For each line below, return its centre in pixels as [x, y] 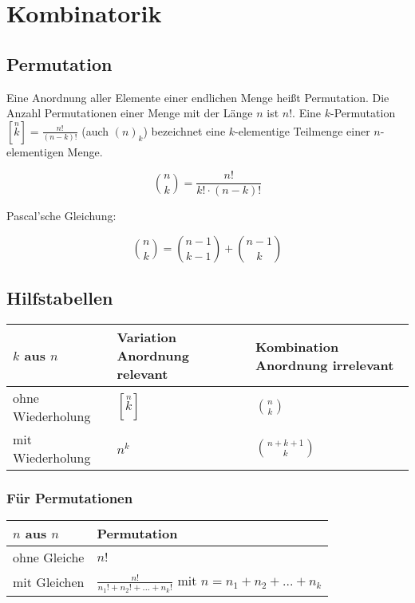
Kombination [297, 346]
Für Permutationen [70, 498]
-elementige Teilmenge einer [302, 130]
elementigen [35, 151]
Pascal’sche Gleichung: [61, 216]
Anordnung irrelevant [325, 365]
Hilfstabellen [60, 298]
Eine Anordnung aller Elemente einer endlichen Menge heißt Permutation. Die [198, 97]
